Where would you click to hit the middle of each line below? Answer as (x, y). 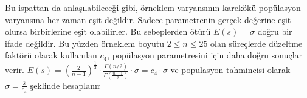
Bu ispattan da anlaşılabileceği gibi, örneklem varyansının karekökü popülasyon (153, 7)
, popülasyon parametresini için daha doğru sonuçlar (205, 55)
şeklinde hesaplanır (65, 85)
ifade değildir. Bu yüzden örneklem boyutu (85, 43)
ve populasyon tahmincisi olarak (230, 70)
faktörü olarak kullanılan (51, 55)
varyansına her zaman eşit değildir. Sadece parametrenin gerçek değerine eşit (148, 19)
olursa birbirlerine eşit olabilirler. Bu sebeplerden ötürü (108, 31)
